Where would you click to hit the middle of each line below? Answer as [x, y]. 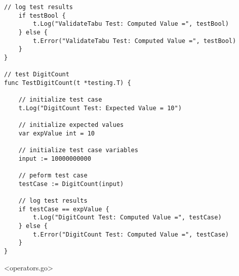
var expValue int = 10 [56, 133]
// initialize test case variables [78, 150]
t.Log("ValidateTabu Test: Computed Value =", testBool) [131, 24]
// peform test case [53, 176]
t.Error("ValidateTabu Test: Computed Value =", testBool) [135, 41]
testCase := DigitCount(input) [71, 184]
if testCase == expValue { [64, 209]
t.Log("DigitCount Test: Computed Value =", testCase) [127, 218]
